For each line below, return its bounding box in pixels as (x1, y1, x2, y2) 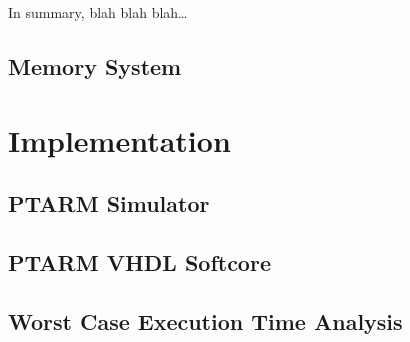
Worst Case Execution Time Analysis (8, 305, 403, 336)
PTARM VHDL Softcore (8, 246, 271, 277)
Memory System (8, 50, 182, 81)
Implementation (8, 119, 231, 160)
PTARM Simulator (8, 188, 210, 219)
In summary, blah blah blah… (8, 2, 188, 22)
